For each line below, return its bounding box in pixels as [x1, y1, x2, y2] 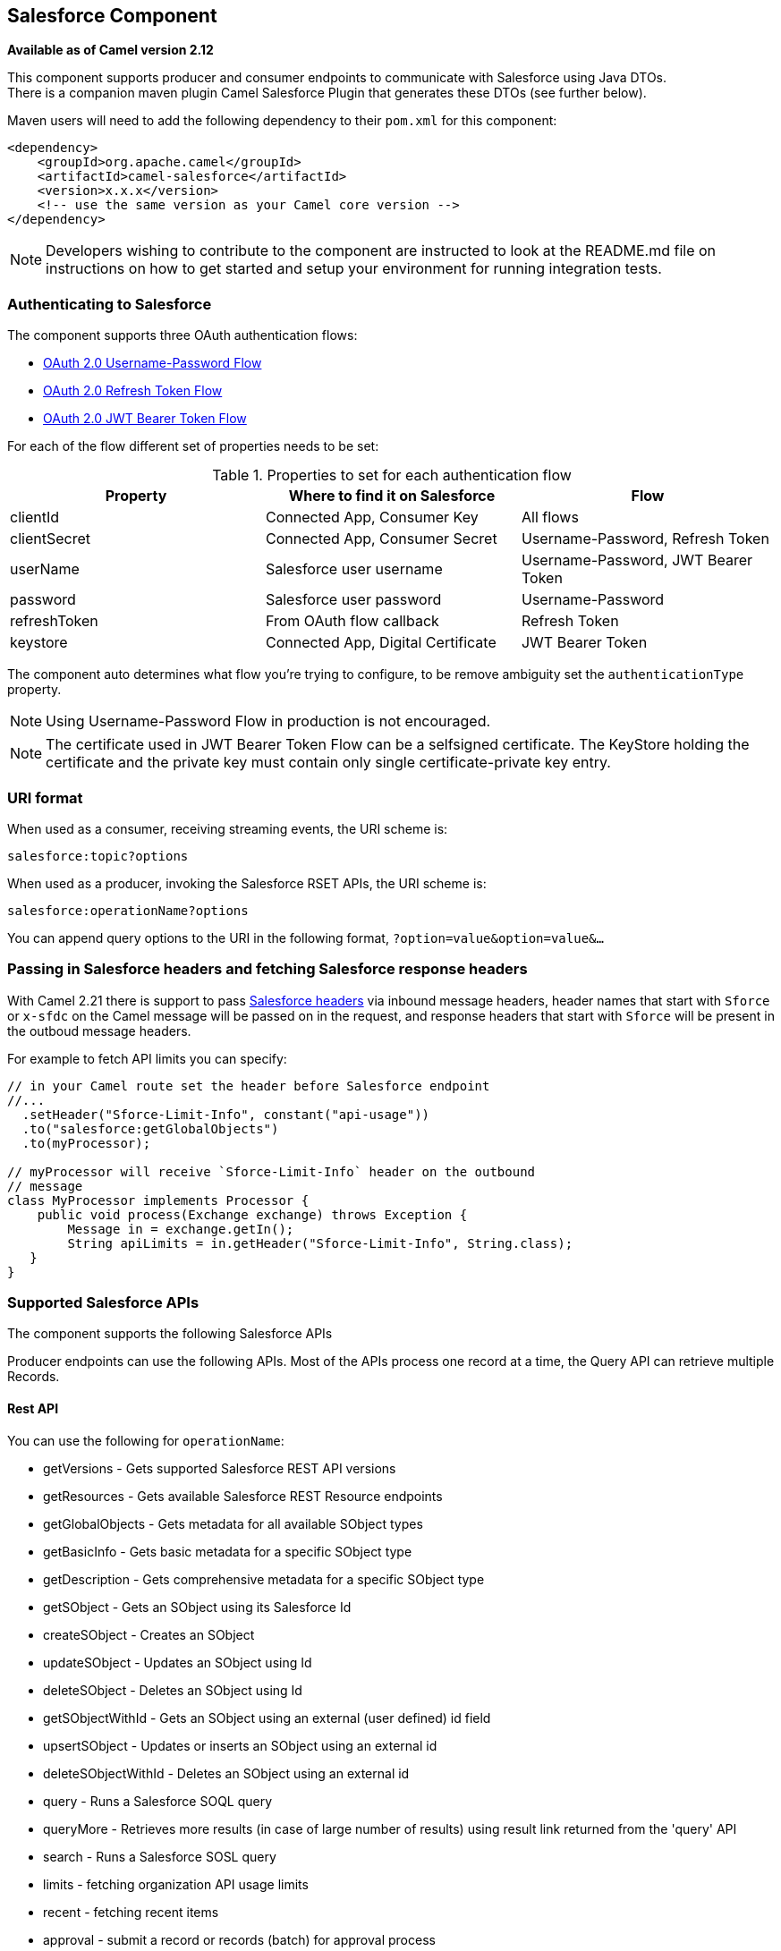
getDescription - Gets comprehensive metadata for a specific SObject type [43, 1571, 485, 1587]
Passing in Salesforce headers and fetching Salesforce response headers [7, 960, 528, 979]
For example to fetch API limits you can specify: [7, 1050, 287, 1066]
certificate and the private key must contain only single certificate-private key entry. [46, 753, 611, 772]
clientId [10, 508, 59, 527]
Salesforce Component [7, 4, 217, 27]
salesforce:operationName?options [7, 903, 249, 918]
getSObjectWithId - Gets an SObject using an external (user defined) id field [43, 1709, 491, 1726]
